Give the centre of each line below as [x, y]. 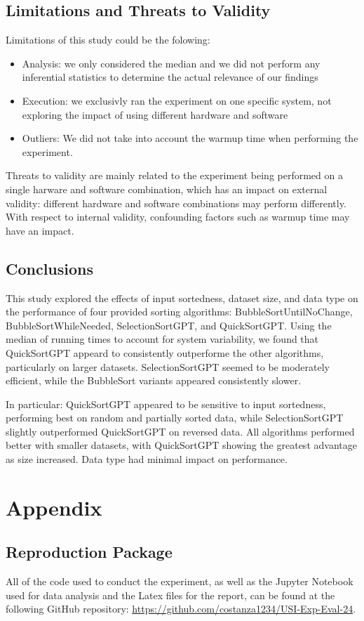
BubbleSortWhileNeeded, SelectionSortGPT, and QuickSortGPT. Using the [169, 325]
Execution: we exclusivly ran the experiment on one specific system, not [177, 100]
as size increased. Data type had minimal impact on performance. [147, 459]
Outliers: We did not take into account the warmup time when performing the [190, 138]
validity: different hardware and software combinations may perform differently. [176, 203]
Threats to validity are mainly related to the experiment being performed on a [174, 175]
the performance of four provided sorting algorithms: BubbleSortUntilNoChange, [179, 312]
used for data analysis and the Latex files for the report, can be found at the [170, 595]
